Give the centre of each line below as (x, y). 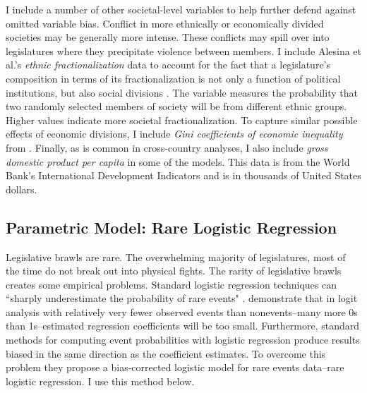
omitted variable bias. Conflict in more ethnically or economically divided (165, 23)
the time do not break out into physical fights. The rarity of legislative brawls (174, 271)
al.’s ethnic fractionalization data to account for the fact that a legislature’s (168, 65)
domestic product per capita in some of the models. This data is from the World (178, 161)
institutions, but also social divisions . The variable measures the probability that (182, 92)
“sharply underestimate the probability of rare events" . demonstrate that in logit (182, 298)
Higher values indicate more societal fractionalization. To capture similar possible (182, 120)
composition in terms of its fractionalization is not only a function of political (173, 78)
